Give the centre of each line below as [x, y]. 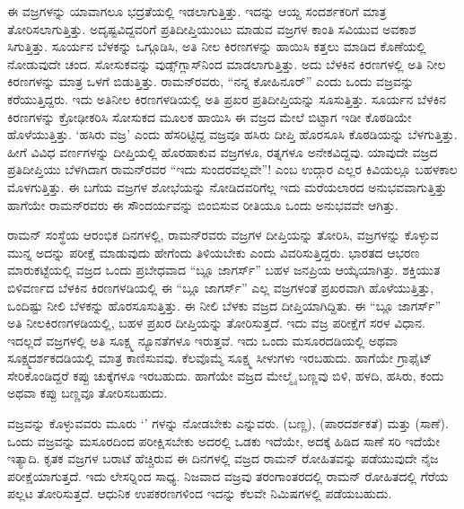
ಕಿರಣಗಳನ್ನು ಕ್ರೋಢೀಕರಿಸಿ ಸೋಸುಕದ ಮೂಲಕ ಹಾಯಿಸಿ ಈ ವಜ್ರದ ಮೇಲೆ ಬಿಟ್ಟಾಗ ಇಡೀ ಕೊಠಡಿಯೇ [210, 116]
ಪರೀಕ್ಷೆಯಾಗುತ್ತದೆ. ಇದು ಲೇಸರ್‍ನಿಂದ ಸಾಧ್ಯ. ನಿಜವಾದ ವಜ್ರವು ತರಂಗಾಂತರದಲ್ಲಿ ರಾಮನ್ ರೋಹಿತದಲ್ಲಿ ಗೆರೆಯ [228, 475]
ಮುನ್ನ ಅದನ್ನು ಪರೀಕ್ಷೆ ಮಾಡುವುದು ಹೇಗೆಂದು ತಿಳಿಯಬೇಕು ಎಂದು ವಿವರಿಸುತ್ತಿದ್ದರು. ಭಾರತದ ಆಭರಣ [214, 252]
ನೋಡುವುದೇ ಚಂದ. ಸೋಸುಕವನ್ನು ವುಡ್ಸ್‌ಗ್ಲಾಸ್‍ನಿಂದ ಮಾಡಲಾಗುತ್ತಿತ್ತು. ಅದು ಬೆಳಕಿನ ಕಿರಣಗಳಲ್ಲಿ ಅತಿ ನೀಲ [227, 63]
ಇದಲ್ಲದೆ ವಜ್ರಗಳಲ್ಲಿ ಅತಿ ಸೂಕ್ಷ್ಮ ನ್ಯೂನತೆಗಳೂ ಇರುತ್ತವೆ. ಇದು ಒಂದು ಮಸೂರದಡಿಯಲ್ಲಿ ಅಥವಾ [202, 340]
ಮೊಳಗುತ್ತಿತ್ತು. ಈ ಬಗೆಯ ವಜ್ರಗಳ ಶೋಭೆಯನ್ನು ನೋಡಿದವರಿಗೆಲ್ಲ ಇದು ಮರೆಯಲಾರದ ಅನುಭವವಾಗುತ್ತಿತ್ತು [227, 186]
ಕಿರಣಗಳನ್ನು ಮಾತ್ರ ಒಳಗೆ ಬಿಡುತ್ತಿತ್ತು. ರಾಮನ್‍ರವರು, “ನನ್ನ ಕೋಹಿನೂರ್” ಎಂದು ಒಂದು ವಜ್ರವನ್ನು [211, 81]
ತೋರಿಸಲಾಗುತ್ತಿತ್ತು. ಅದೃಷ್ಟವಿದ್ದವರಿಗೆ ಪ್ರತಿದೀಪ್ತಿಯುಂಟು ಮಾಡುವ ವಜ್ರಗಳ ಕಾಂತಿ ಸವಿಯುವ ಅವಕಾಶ [212, 28]
